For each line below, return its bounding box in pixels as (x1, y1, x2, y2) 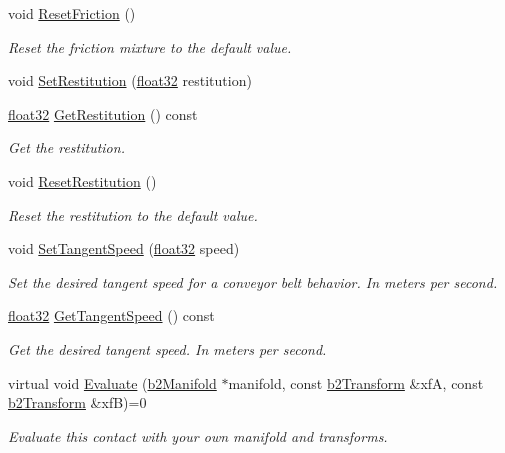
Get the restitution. (8, 137, 125, 158)
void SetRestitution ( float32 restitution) (8, 70, 252, 91)
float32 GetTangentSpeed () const (8, 305, 215, 326)
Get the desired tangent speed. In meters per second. (8, 338, 327, 359)
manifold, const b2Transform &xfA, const (228, 372, 484, 393)
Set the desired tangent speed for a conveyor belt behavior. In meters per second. (8, 271, 498, 292)
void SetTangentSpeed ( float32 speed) (8, 238, 240, 259)
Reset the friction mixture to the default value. (8, 36, 292, 57)
